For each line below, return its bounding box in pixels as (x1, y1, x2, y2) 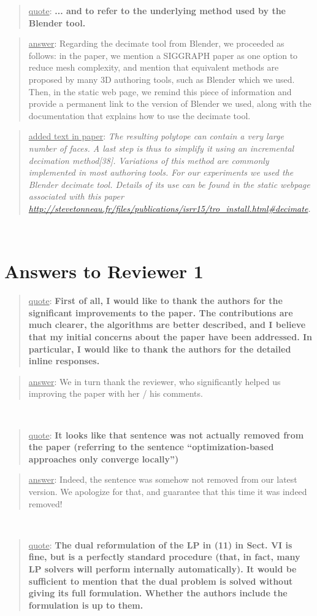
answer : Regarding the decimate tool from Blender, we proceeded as (28, 37, 285, 50)
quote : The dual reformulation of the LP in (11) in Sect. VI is (28, 538, 292, 551)
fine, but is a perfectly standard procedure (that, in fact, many (28, 550, 300, 563)
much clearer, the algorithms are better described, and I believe (28, 318, 306, 331)
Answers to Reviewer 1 (4, 259, 204, 284)
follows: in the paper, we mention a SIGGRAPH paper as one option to (28, 49, 298, 61)
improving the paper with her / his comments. (28, 387, 203, 400)
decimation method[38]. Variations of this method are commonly (28, 154, 269, 166)
